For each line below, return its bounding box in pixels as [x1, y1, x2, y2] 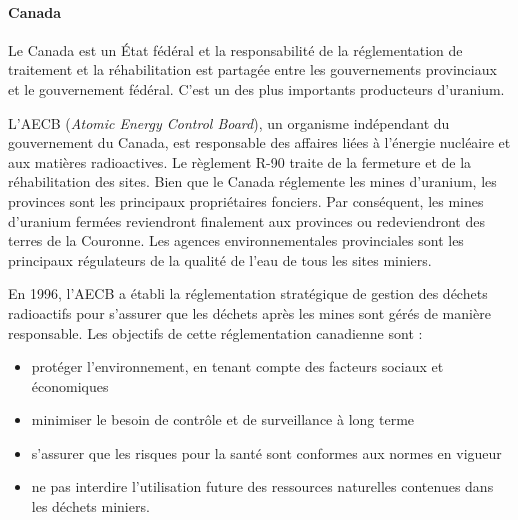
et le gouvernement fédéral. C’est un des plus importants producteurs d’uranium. [8, 78, 505, 99]
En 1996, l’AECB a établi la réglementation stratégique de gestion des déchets [8, 283, 488, 304]
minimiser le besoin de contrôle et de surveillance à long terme [31, 409, 415, 430]
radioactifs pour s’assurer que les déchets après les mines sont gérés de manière [8, 302, 491, 323]
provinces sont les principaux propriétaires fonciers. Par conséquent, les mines [8, 190, 484, 211]
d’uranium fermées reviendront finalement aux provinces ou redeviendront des [8, 210, 485, 231]
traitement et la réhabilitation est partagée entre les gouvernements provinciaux [8, 59, 497, 80]
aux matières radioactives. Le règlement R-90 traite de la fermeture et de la [8, 151, 472, 172]
